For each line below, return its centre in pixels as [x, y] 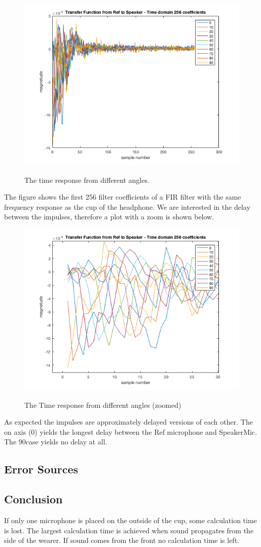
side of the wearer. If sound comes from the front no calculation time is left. [122, 540]
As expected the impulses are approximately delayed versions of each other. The [128, 422]
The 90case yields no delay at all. [56, 442]
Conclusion [33, 499]
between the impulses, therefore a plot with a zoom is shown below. [109, 217]
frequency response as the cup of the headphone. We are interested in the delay [127, 206]
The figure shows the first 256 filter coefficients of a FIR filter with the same [123, 197]
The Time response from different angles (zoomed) [103, 405]
